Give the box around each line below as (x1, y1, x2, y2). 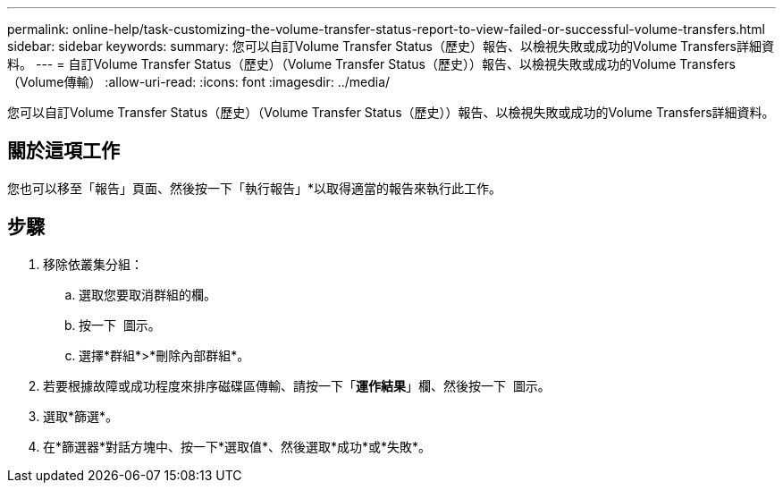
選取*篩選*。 (43, 408, 119, 424)
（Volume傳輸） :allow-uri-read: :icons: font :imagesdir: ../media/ (7, 74, 391, 89)
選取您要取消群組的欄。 (79, 286, 216, 302)
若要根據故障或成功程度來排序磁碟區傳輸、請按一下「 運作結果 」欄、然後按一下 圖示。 (43, 377, 551, 393)
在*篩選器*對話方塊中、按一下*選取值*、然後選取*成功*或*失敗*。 (43, 438, 432, 454)
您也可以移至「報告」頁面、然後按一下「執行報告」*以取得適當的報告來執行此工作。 (7, 180, 502, 196)
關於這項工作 (7, 139, 120, 163)
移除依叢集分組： (43, 256, 143, 272)
